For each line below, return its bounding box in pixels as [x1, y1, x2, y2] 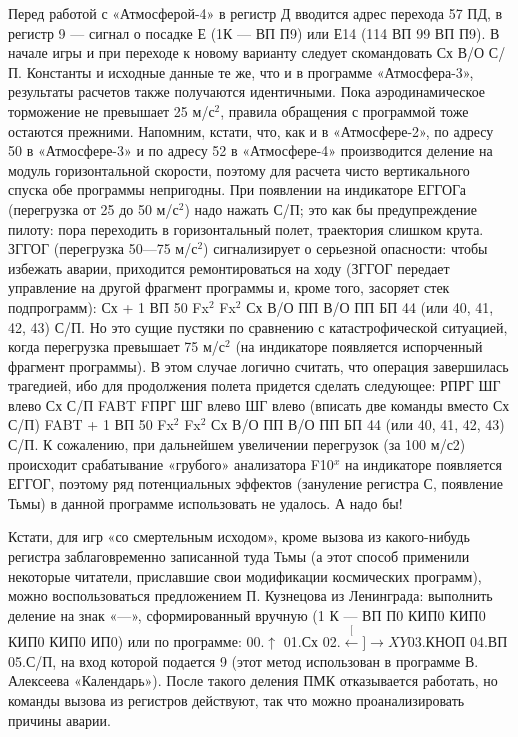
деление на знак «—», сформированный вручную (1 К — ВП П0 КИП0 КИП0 [8, 604, 486, 625]
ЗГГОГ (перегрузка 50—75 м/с [8, 238, 198, 259]
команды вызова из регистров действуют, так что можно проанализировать [8, 689, 465, 710]
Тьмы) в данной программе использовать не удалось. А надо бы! [8, 492, 403, 513]
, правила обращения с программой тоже [220, 100, 469, 121]
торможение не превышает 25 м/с [8, 100, 215, 121]
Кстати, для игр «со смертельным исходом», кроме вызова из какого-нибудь [8, 526, 470, 547]
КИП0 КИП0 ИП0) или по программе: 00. [8, 631, 265, 652]
